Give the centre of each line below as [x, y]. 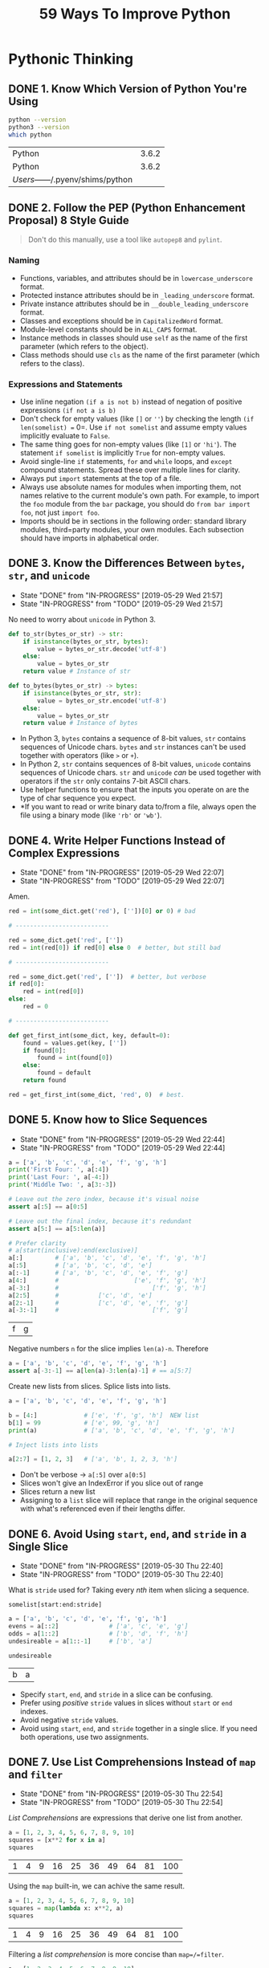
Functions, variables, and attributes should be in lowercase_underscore [136, 278]
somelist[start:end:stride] [55, 1605]
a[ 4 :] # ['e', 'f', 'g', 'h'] [107, 1280]
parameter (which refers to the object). [84, 346]
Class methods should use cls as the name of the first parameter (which [140, 355]
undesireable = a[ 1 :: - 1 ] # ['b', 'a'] [80, 1641]
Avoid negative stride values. [69, 1720]
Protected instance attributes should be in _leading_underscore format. [137, 295]
